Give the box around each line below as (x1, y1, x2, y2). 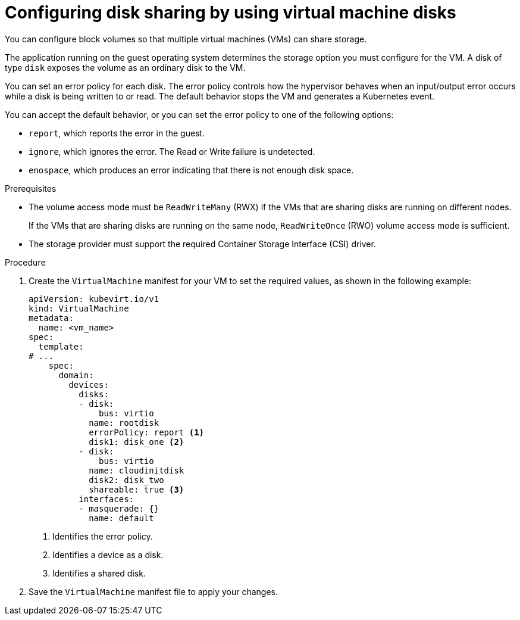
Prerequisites (5, 183, 57, 194)
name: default (89, 513, 154, 523)
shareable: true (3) (89, 484, 184, 494)
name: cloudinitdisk (89, 465, 184, 475)
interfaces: (79, 494, 134, 504)
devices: (68, 379, 109, 390)
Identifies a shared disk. (52, 568, 146, 578)
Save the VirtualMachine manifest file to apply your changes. (29, 586, 278, 597)
